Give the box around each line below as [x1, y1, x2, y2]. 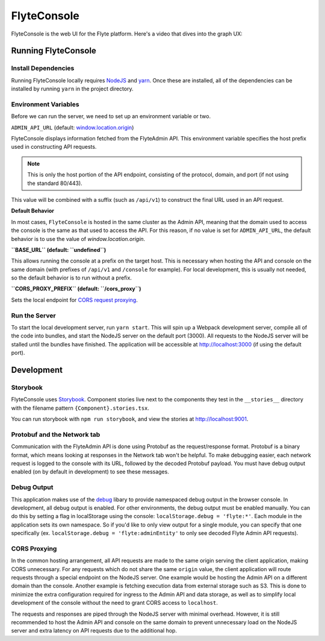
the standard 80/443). [27, 180, 82, 187]
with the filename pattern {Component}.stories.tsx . [11, 404, 150, 411]
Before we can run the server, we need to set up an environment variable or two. [11, 113, 211, 120]
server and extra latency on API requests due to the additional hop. [11, 627, 178, 634]
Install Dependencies [11, 64, 75, 72]
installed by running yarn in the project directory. [11, 85, 134, 93]
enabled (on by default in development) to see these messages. [11, 468, 170, 475]
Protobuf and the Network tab [11, 430, 101, 439]
